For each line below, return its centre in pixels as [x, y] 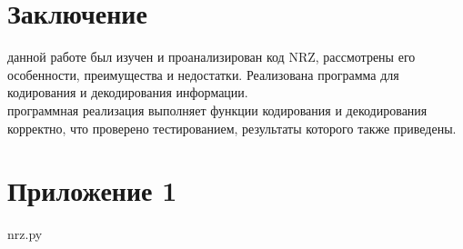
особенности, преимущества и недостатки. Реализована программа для [203, 74]
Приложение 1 [92, 190]
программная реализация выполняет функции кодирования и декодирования [217, 110]
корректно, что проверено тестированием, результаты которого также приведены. [232, 128]
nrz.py [25, 234]
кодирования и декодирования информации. [128, 92]
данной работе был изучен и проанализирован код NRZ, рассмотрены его [211, 57]
